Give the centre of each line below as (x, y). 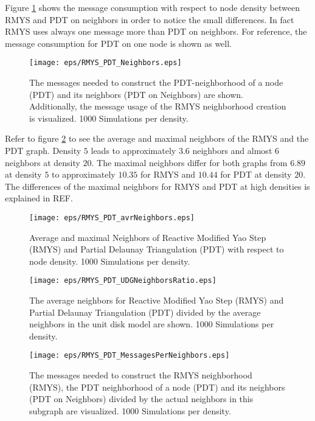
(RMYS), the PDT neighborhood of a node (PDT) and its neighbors (157, 387)
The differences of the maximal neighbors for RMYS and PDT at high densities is (157, 186)
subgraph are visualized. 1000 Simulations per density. (130, 410)
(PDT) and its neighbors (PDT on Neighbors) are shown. (137, 94)
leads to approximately (133, 150)
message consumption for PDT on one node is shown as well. (119, 43)
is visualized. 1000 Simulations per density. (109, 118)
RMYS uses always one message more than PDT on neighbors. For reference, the (156, 31)
